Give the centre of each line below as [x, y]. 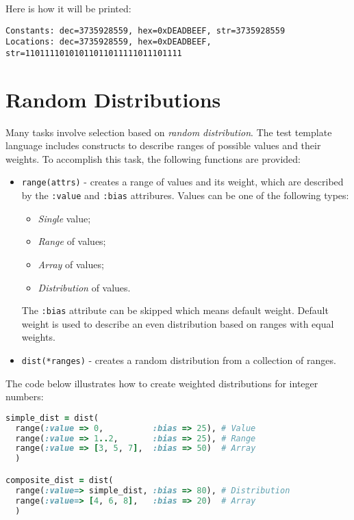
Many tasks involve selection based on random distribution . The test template [169, 132]
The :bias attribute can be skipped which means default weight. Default [175, 310]
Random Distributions [113, 99]
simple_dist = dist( [52, 418]
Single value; [64, 218]
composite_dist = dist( [60, 480]
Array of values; [71, 264]
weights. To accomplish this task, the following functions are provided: [153, 158]
